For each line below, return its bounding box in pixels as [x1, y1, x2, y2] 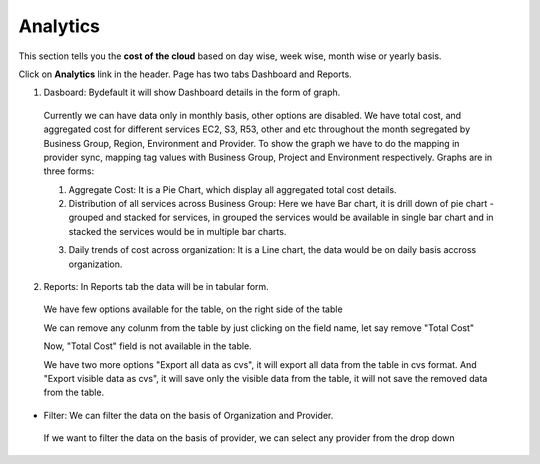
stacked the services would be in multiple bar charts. [68, 225, 287, 237]
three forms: [43, 165, 95, 177]
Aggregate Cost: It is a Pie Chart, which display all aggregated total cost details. [68, 183, 397, 195]
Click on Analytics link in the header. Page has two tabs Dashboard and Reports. [18, 68, 352, 80]
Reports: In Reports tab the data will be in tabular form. [43, 281, 269, 293]
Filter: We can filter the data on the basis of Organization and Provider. [43, 409, 334, 421]
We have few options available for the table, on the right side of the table [43, 303, 344, 315]
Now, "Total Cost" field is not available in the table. [43, 340, 252, 352]
